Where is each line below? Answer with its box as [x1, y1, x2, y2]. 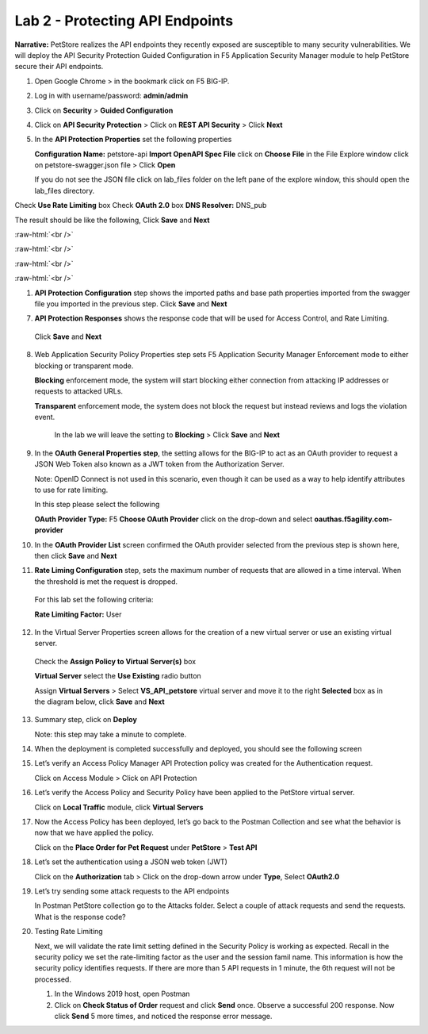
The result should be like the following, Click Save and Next [14, 215, 210, 225]
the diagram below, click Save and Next [34, 697, 166, 706]
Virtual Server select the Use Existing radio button [34, 671, 201, 681]
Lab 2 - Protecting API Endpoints [14, 12, 234, 29]
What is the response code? [34, 912, 126, 921]
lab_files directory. [34, 186, 95, 195]
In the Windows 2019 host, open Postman [54, 989, 190, 999]
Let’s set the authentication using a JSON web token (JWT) [34, 857, 227, 867]
